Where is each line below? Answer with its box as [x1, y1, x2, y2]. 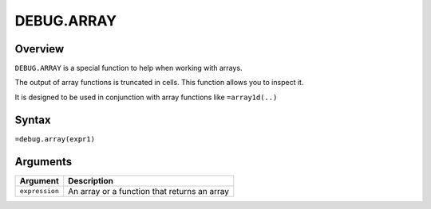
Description [68, 175, 113, 186]
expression [19, 187, 60, 195]
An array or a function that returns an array [68, 185, 230, 196]
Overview [14, 42, 65, 56]
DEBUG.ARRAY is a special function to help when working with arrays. [14, 64, 243, 73]
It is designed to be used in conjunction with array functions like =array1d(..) [14, 92, 278, 102]
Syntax [14, 113, 51, 126]
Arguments [14, 155, 73, 168]
